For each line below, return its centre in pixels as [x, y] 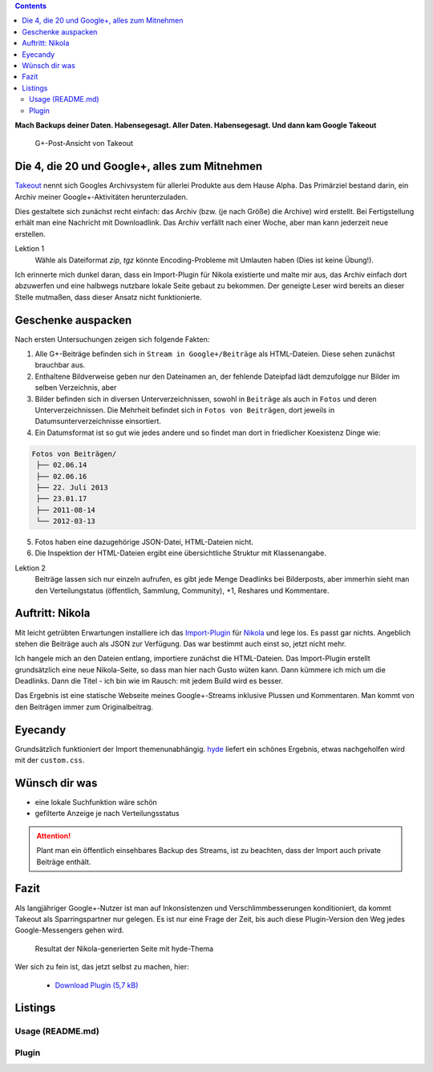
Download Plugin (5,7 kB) [97, 985]
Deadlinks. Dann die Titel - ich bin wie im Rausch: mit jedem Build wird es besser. [149, 681]
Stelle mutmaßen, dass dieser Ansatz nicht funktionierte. [108, 297]
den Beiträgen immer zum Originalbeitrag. [84, 707]
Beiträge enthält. [64, 862]
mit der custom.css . [50, 760]
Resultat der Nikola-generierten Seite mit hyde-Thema [124, 948]
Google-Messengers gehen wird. [69, 930]
